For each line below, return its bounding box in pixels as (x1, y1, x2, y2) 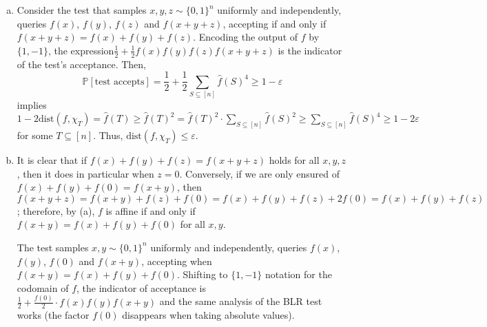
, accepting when (141, 253, 212, 268)
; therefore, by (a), (17, 203, 95, 218)
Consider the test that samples (17, 3, 147, 17)
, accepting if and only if (222, 16, 327, 30)
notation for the (265, 267, 332, 282)
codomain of (17, 280, 69, 295)
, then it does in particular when (17, 166, 154, 180)
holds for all (269, 152, 320, 167)
